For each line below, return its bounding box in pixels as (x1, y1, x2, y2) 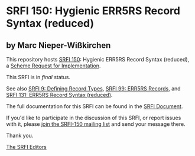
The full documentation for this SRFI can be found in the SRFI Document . (6, 103, 183, 110)
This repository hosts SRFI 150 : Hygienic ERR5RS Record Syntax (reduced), (6, 56, 190, 63)
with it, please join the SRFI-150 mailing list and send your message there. (6, 121, 186, 128)
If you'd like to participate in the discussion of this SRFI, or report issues (6, 114, 181, 121)
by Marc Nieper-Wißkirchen (6, 40, 111, 50)
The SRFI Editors (6, 144, 47, 150)
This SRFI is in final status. (6, 74, 71, 80)
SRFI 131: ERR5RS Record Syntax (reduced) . (6, 92, 113, 98)
